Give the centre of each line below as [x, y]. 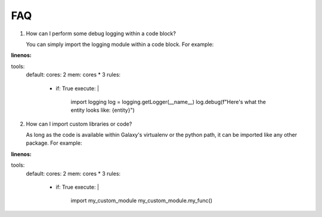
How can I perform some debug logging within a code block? [101, 33]
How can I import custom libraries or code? [79, 124]
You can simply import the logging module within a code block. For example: [120, 44]
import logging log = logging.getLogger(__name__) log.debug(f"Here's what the [168, 102]
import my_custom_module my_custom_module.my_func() [142, 201]
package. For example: [54, 143]
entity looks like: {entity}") [103, 110]
